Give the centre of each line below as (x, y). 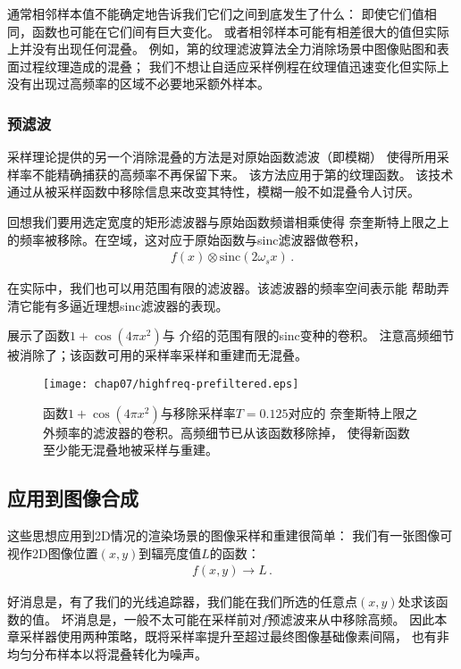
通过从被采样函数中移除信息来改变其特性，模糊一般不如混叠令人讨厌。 (214, 192)
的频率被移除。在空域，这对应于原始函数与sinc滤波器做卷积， (187, 239)
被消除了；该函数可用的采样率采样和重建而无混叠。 (157, 355)
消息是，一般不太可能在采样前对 (168, 619)
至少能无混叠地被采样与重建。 (130, 450)
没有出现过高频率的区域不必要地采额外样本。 (138, 84)
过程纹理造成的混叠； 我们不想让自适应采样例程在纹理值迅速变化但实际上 (234, 66)
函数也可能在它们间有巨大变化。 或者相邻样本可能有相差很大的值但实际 (240, 31)
